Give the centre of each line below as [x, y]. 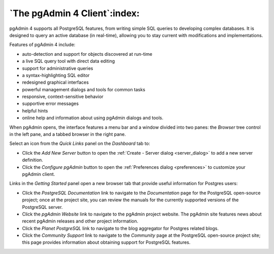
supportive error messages [50, 103]
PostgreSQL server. [42, 207]
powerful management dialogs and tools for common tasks [84, 89]
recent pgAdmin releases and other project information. [80, 221]
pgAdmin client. [39, 174]
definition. [32, 160]
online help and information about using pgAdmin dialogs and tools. [93, 118]
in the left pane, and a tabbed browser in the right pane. [68, 134]
